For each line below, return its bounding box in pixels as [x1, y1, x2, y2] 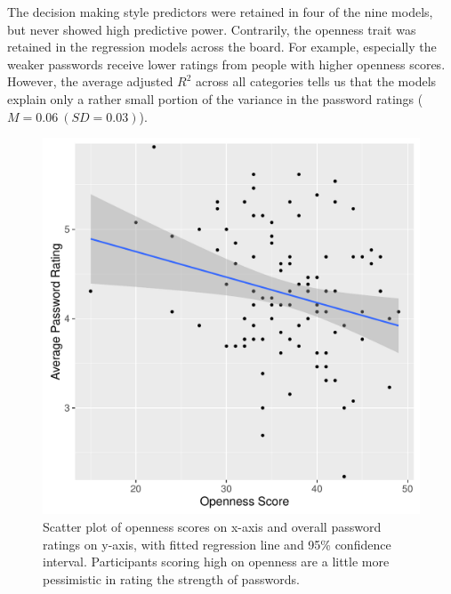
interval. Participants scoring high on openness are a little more [43, 552, 390, 571]
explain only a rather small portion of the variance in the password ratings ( [7, 89, 423, 108]
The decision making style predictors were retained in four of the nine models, [7, 3, 433, 20]
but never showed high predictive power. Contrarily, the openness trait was [7, 20, 416, 38]
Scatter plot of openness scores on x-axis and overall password [43, 517, 382, 535]
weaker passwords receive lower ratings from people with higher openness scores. [7, 54, 446, 73]
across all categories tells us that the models [196, 72, 437, 91]
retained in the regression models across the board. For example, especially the [7, 37, 437, 56]
